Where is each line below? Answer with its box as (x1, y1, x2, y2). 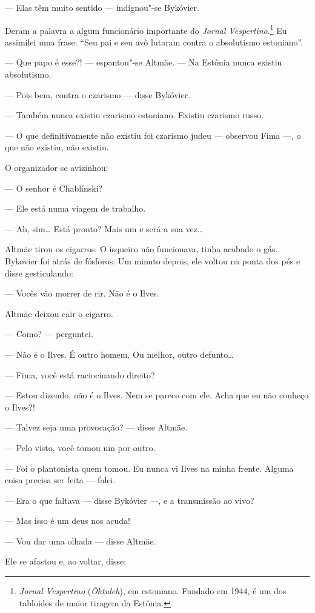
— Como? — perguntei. (5, 327, 93, 340)
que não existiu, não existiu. (5, 141, 109, 153)
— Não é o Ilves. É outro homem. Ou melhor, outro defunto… (5, 347, 234, 360)
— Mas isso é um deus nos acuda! (5, 514, 130, 527)
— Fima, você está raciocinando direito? (5, 368, 155, 381)
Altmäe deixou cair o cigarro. (5, 307, 114, 320)
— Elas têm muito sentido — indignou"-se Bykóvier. (5, 1, 199, 13)
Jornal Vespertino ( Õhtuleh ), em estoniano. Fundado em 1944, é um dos (19, 585, 287, 597)
